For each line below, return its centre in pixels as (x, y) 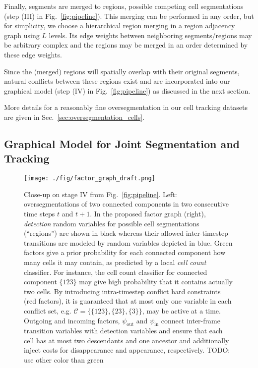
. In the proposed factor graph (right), (148, 213)
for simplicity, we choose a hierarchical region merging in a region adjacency (120, 26)
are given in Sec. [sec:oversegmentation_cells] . (74, 117)
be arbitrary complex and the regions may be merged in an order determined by (126, 45)
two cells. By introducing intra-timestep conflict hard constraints (122, 291)
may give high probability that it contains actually (156, 282)
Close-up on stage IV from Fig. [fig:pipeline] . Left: (100, 194)
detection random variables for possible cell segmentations (112, 223)
